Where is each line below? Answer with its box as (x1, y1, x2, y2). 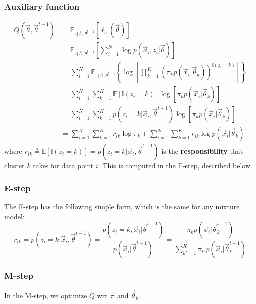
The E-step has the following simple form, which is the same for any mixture (4, 201, 240, 212)
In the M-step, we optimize (4, 290, 87, 300)
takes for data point (33, 160, 94, 171)
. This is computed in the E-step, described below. (98, 160, 252, 171)
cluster (4, 160, 25, 171)
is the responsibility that (161, 146, 243, 156)
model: (4, 211, 25, 221)
